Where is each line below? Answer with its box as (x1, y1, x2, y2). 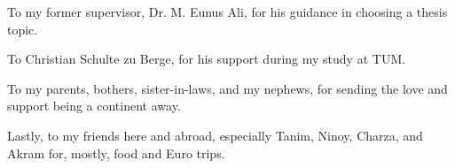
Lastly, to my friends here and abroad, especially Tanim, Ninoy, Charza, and (7, 126, 423, 144)
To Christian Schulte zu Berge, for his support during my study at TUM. (7, 50, 406, 68)
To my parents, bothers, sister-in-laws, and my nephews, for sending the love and (7, 79, 448, 97)
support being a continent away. (7, 96, 181, 115)
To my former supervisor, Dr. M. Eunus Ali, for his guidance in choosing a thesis (7, 3, 448, 20)
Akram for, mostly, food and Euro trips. (7, 143, 225, 162)
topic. (7, 19, 38, 38)
